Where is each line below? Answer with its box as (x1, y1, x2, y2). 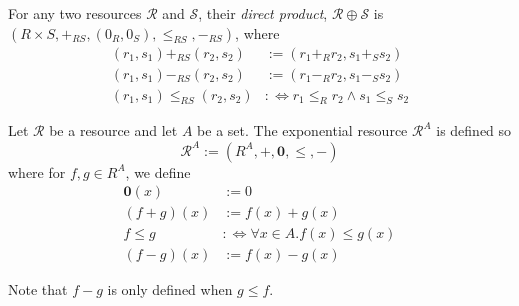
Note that (8, 279, 68, 300)
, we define (125, 161, 191, 182)
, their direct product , (198, 3, 328, 23)
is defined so (436, 120, 512, 141)
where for (8, 161, 66, 182)
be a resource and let (49, 120, 178, 141)
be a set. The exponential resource (197, 120, 408, 141)
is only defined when (107, 279, 233, 300)
